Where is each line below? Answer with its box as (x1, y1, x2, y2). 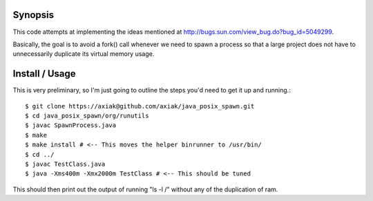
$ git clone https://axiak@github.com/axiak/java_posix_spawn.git (25, 102, 255, 110)
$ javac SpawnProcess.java (25, 122, 117, 129)
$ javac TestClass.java (25, 160, 106, 168)
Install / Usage (12, 68, 76, 79)
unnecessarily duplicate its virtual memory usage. (12, 50, 155, 58)
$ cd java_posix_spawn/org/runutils (25, 111, 149, 119)
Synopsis (12, 9, 55, 21)
